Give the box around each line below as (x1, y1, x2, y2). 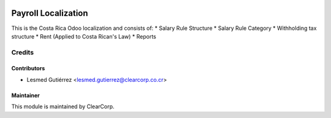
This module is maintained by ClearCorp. (11, 103, 115, 110)
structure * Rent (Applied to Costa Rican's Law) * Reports (11, 32, 156, 40)
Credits (11, 48, 34, 56)
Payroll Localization (11, 8, 88, 18)
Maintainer (11, 92, 40, 99)
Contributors (11, 65, 45, 72)
